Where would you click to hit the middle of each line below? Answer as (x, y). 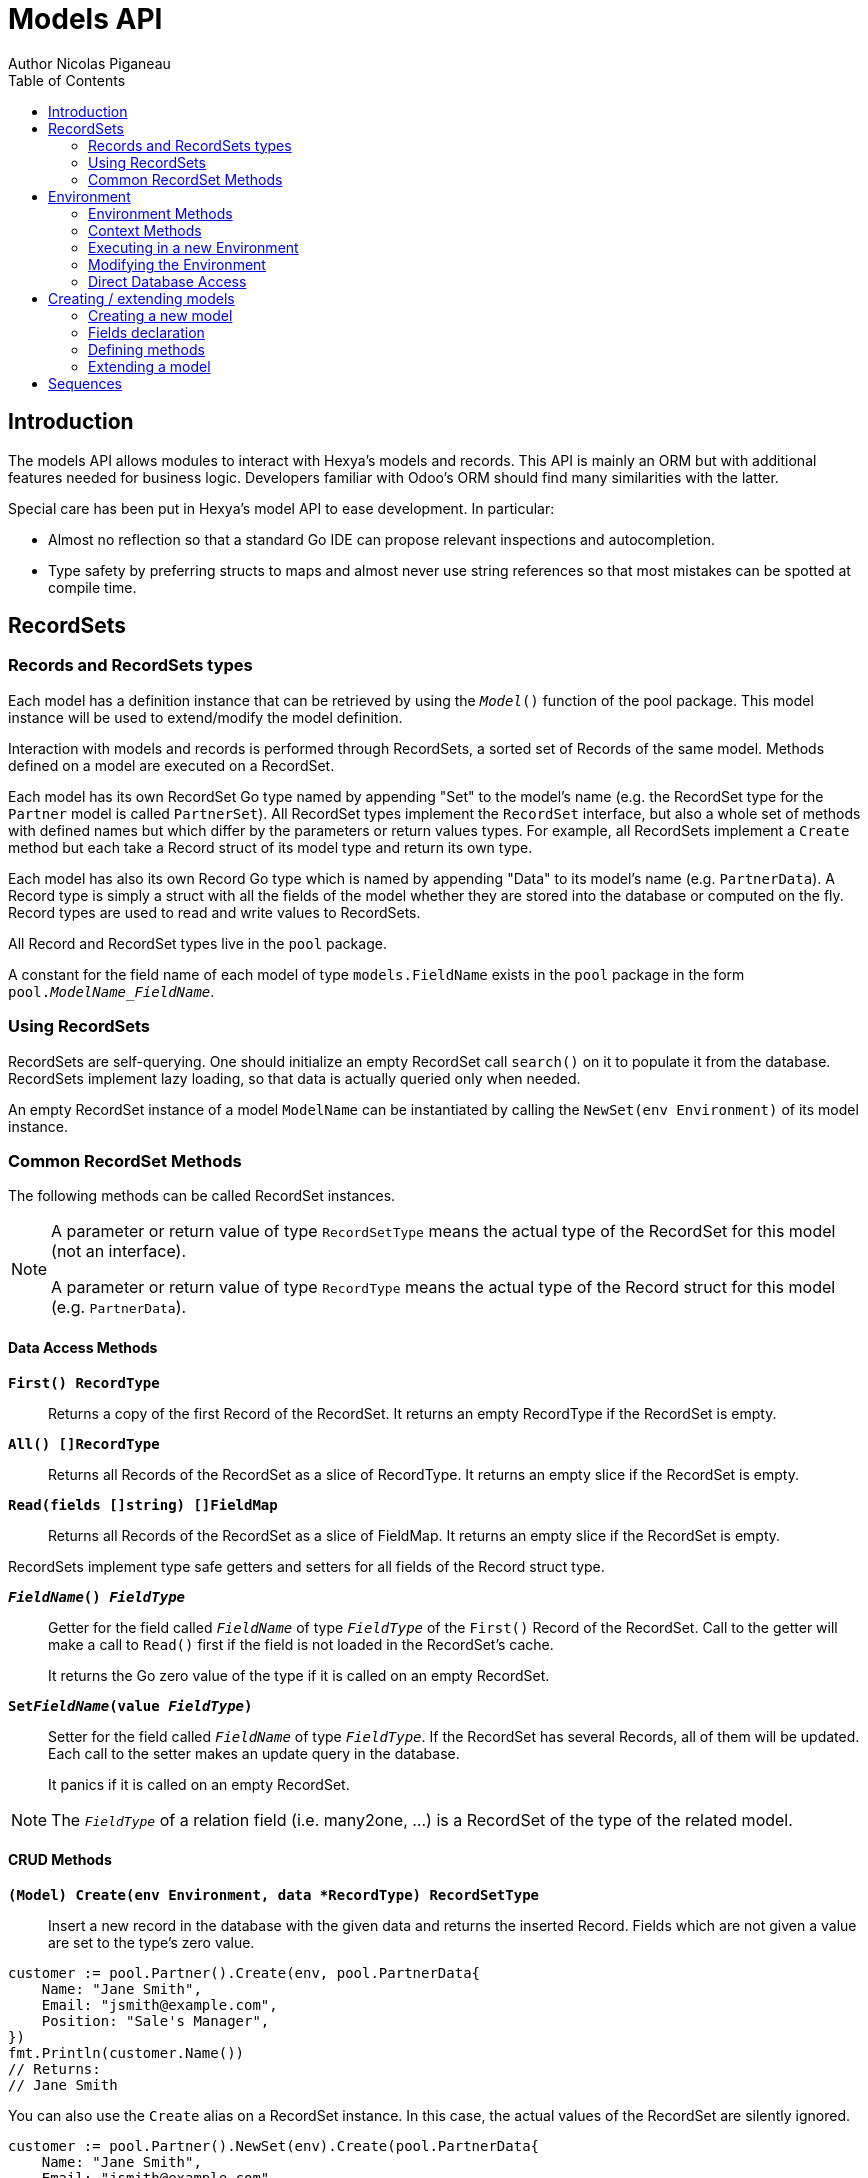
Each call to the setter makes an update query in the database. (254, 1753)
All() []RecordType (84, 1443)
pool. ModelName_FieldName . (111, 991)
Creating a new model (160, 315)
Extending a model (149, 366)
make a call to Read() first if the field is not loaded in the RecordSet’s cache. (301, 1644)
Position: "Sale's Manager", (155, 2020)
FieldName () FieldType (97, 1596)
